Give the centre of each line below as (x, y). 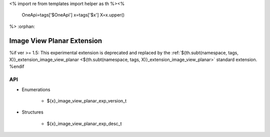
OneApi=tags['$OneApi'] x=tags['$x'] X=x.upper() (73, 15)
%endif (17, 66)
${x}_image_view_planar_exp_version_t (87, 101)
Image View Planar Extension (56, 41)
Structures (32, 112)
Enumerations (36, 89)
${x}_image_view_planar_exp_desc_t (84, 123)
